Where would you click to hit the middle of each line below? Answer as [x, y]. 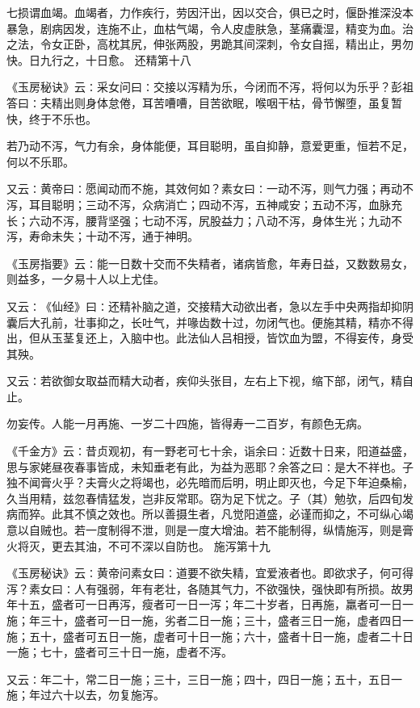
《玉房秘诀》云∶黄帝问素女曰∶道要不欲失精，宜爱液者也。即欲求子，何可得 [210, 573]
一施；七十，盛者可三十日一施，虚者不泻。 [120, 652]
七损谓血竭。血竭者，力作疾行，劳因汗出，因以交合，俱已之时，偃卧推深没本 [210, 12]
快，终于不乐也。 [52, 118]
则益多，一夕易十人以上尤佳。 [86, 279]
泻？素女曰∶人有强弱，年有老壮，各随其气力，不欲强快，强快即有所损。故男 [210, 588]
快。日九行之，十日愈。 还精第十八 [99, 59]
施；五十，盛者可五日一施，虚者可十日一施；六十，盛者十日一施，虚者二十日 [210, 636]
